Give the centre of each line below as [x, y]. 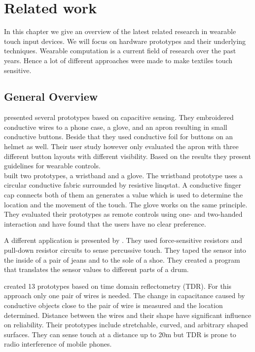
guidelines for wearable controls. [52, 166]
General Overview [51, 97]
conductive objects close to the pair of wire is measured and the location [113, 305]
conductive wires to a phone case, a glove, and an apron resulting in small [116, 127]
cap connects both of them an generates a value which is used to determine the [124, 195]
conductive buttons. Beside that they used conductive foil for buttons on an [119, 137]
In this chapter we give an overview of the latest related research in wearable [120, 31]
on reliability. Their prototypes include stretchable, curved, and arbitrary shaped [126, 325]
